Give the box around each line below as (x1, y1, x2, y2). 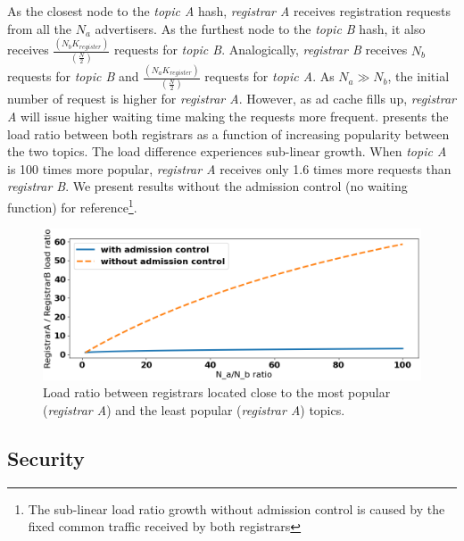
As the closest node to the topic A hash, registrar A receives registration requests (7, 2, 451, 20)
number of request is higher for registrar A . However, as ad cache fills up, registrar (7, 89, 457, 108)
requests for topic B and (7, 67, 139, 86)
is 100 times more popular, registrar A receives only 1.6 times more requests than (7, 159, 452, 178)
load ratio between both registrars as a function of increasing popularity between (7, 124, 450, 143)
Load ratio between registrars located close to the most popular (43, 383, 391, 402)
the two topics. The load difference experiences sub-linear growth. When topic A (7, 142, 447, 161)
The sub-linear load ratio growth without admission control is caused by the (28, 499, 445, 518)
